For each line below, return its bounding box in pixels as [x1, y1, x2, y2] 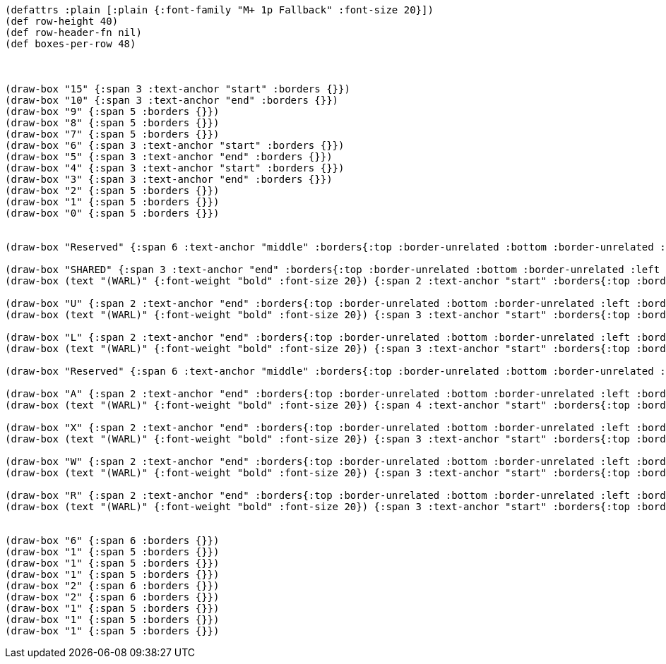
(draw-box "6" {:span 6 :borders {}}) [5, 535, 220, 546]
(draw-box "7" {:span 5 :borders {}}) [5, 128, 220, 140]
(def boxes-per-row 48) [5, 38, 136, 49]
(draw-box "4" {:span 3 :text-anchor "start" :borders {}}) [5, 162, 345, 174]
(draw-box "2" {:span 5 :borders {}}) [5, 185, 220, 196]
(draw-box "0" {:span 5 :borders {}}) [5, 207, 220, 219]
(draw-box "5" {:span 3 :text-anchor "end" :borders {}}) [5, 151, 333, 162]
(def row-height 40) [5, 16, 119, 27]
